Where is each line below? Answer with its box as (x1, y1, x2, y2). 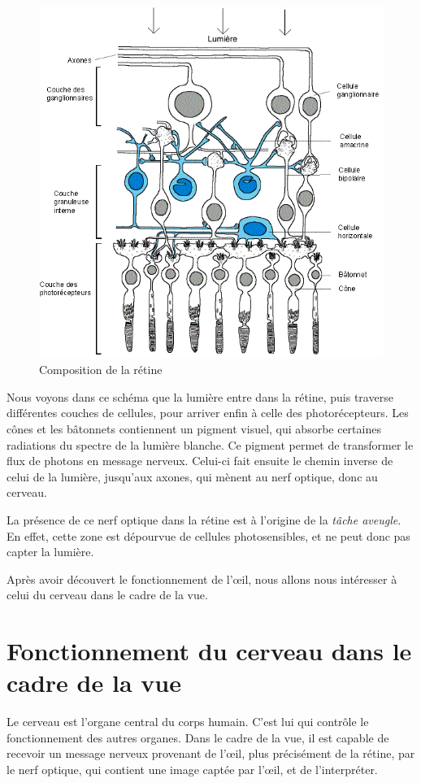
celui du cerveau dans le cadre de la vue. (7, 586, 208, 603)
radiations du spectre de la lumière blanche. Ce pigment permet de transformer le (7, 436, 414, 453)
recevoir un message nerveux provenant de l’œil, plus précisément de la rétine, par (7, 745, 415, 762)
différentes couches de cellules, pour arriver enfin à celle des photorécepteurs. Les (7, 404, 409, 421)
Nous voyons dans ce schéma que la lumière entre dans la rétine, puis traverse (7, 388, 393, 405)
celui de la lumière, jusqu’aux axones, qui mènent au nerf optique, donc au (7, 468, 378, 485)
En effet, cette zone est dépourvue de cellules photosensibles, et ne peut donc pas (7, 527, 410, 544)
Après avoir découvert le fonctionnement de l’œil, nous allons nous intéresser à (7, 570, 397, 587)
